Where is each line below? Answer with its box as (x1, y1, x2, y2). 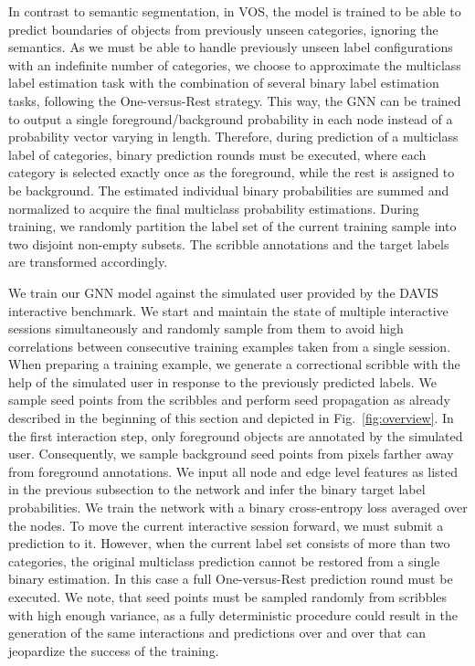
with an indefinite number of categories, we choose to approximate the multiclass (8, 55, 461, 74)
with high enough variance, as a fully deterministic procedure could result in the (8, 605, 459, 624)
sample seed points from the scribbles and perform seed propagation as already (8, 390, 450, 409)
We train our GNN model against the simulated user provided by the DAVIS (8, 282, 438, 301)
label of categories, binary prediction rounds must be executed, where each (8, 144, 427, 164)
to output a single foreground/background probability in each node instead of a (8, 109, 453, 128)
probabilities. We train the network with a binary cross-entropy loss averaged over (8, 498, 468, 517)
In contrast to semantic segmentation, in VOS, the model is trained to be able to (8, 2, 461, 20)
